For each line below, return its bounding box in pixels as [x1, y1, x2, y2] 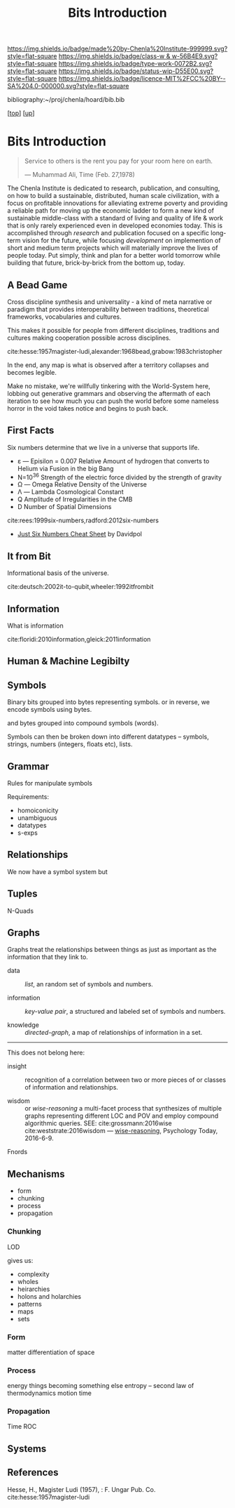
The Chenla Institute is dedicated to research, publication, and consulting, [7, 184, 220, 192]
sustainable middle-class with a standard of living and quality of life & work [7, 214, 224, 223]
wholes [17, 1277, 38, 1285]
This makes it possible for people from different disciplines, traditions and [7, 326, 220, 334]
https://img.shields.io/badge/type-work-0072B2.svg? [58, 60, 213, 68]
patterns [17, 1299, 42, 1308]
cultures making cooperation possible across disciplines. [7, 333, 171, 342]
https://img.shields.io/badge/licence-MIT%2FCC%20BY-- [58, 74, 226, 83]
